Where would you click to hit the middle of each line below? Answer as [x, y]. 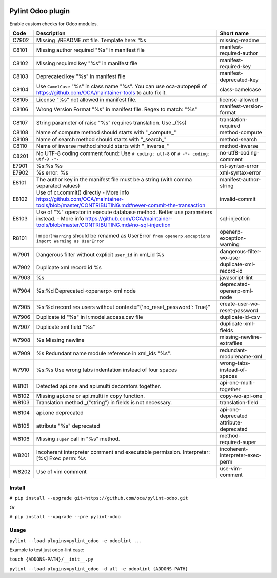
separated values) [58, 186]
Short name [234, 33]
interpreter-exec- [241, 455]
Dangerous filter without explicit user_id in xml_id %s [100, 254]
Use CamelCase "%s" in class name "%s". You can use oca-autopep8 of [122, 86]
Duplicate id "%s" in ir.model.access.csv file [90, 317]
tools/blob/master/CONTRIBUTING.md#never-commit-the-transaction [121, 205]
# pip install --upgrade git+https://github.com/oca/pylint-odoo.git [99, 498]
